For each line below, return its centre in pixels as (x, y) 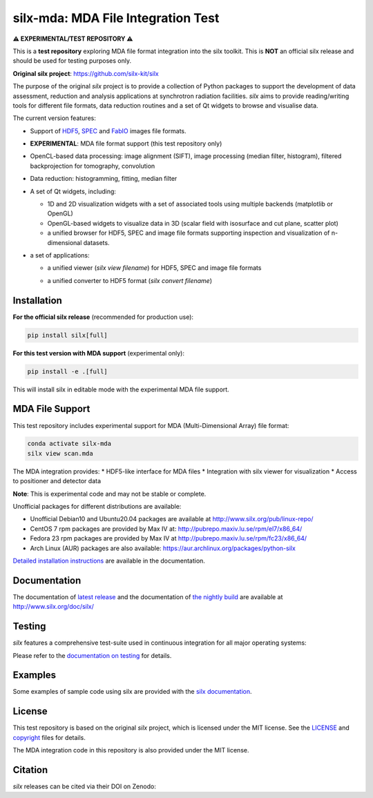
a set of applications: (60, 255)
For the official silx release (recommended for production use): (103, 317)
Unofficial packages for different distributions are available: (97, 507)
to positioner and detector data (57, 481)
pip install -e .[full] (68, 371)
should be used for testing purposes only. (72, 61)
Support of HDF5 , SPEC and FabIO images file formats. (108, 130)
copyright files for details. (49, 737)
